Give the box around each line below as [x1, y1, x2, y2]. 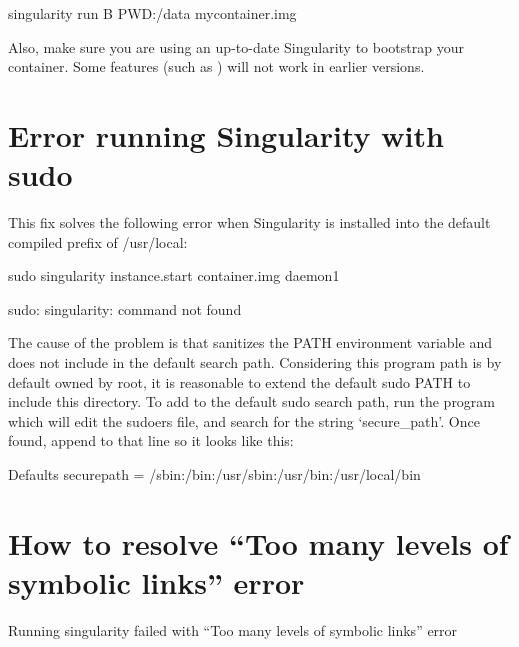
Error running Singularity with [8, 114, 444, 155]
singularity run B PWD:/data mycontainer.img [8, 3, 297, 23]
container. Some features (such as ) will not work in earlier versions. [8, 56, 425, 77]
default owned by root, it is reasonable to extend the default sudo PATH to [8, 371, 471, 392]
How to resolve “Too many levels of [8, 522, 509, 563]
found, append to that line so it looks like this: [8, 430, 294, 451]
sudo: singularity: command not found [8, 298, 242, 319]
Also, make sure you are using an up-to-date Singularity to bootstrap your [8, 36, 464, 57]
